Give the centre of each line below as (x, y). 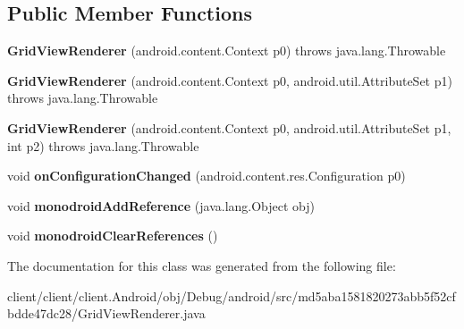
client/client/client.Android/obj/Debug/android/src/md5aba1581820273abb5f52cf (232, 295)
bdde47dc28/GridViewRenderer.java (106, 313)
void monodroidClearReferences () (113, 236)
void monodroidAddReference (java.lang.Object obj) (161, 205)
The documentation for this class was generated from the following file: (202, 265)
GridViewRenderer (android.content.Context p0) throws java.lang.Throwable (227, 51)
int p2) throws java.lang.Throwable (103, 145)
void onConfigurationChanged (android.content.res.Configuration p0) (207, 176)
